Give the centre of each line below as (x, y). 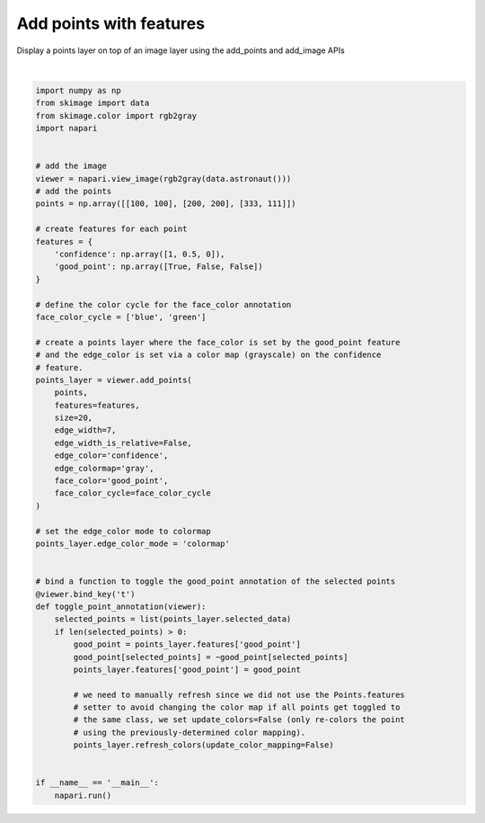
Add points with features (111, 23)
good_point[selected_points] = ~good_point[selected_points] (211, 657)
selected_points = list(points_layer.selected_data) (173, 619)
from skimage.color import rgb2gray (116, 116)
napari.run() (83, 795)
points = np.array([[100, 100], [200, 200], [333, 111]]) (166, 204)
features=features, (97, 405)
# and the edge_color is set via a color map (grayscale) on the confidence (208, 355)
